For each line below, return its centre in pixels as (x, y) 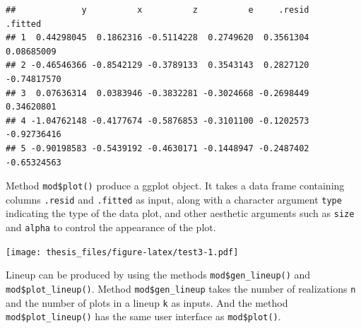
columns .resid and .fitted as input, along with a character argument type (174, 199)
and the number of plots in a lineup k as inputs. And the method (147, 302)
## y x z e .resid (158, 10)
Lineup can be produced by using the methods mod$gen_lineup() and (158, 275)
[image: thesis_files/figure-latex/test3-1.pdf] (122, 252)
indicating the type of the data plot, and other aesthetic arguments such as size (180, 213)
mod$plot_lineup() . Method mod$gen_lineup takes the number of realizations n (181, 289)
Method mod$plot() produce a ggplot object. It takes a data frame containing (175, 186)
